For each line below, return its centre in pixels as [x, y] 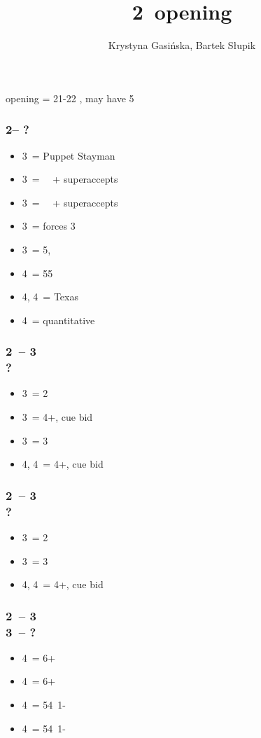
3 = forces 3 [49, 226]
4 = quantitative [58, 320]
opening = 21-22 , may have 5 [70, 98]
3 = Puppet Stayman [69, 155]
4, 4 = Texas [50, 297]
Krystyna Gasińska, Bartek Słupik [182, 45]
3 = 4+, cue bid [57, 417]
